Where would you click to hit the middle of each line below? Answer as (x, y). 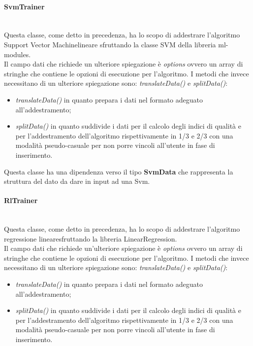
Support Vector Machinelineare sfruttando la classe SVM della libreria (110, 44)
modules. (17, 54)
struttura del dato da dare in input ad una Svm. (77, 181)
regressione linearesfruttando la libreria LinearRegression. (91, 238)
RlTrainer (21, 200)
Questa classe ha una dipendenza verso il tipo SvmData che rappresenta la (119, 171)
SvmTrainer (24, 6)
